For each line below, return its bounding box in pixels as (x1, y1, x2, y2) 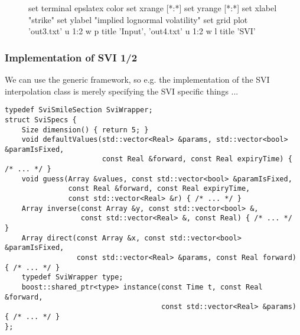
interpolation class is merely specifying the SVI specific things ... (5, 84, 239, 97)
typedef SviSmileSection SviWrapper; (5, 106, 153, 115)
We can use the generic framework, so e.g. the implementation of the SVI (5, 73, 270, 85)
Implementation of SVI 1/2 (5, 50, 138, 64)
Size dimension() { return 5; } (21, 125, 149, 134)
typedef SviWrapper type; (21, 273, 123, 282)
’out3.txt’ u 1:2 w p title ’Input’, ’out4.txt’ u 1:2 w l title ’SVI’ (28, 25, 256, 37)
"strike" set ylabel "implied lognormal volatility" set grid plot (28, 13, 248, 25)
